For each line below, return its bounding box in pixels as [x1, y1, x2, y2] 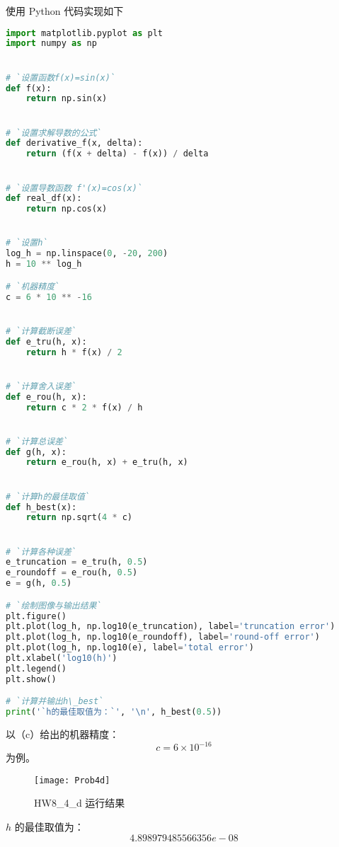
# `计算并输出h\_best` [6, 696, 104, 707]
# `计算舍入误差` [6, 381, 76, 391]
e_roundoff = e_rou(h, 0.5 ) [6, 567, 138, 578]
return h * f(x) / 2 [25, 347, 122, 357]
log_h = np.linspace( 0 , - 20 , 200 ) [6, 248, 168, 259]
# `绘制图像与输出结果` [6, 600, 102, 611]
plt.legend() [6, 663, 67, 674]
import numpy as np [6, 38, 97, 49]
